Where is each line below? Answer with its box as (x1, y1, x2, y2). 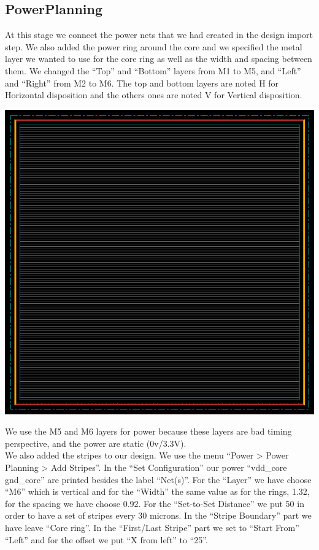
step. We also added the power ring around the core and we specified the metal (5, 40, 302, 53)
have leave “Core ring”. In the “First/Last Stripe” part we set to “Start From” (5, 521, 299, 533)
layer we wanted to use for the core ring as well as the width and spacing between (5, 52, 312, 65)
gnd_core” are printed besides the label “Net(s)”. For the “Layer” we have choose (5, 473, 312, 486)
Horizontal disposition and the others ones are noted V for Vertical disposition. (5, 88, 302, 101)
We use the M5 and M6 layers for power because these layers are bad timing (5, 425, 292, 438)
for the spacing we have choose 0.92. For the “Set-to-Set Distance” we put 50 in (5, 497, 304, 509)
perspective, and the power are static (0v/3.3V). (5, 436, 186, 449)
